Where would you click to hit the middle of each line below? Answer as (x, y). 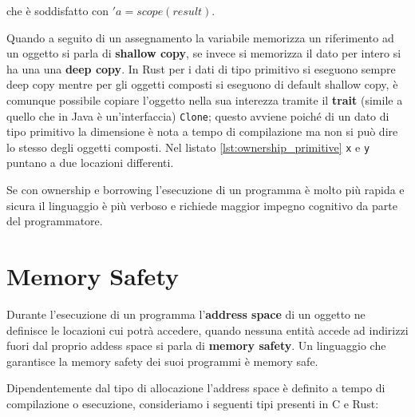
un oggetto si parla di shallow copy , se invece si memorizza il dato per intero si (204, 53)
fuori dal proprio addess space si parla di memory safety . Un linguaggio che (196, 346)
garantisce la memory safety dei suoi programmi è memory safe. (162, 361)
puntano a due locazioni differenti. (90, 163)
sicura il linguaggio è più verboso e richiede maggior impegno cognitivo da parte (202, 205)
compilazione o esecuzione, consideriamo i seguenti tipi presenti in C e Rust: (193, 403)
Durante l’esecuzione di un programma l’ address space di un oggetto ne (186, 314)
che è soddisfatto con (58, 10)
